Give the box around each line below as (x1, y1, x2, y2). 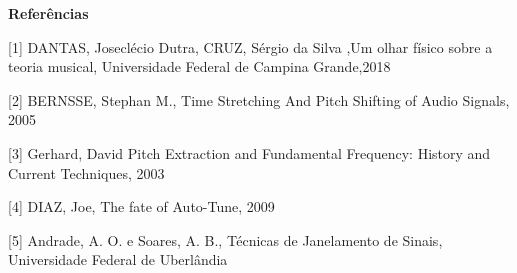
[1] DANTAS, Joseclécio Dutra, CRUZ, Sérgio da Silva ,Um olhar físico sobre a (8, 36, 493, 57)
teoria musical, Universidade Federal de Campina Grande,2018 (8, 56, 391, 77)
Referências (8, 3, 89, 23)
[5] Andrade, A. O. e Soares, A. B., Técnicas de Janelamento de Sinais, (8, 229, 443, 250)
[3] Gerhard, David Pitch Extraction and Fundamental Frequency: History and (8, 142, 491, 163)
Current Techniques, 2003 (8, 162, 165, 183)
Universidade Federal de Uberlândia (8, 249, 228, 270)
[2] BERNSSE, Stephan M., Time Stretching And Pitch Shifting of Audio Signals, (8, 89, 510, 110)
